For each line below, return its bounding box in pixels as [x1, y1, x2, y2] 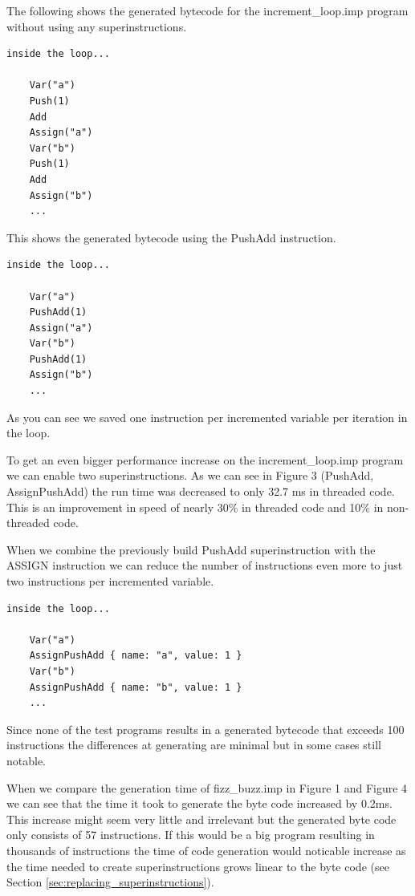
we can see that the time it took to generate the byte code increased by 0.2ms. [6, 795, 393, 812]
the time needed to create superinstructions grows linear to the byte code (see [6, 857, 389, 874]
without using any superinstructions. [6, 18, 187, 34]
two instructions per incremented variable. [6, 573, 214, 589]
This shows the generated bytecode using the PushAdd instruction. [6, 229, 336, 245]
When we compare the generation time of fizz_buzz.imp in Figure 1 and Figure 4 [6, 779, 408, 796]
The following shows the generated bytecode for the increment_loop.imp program [6, 2, 409, 18]
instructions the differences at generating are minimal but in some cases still [6, 736, 381, 753]
